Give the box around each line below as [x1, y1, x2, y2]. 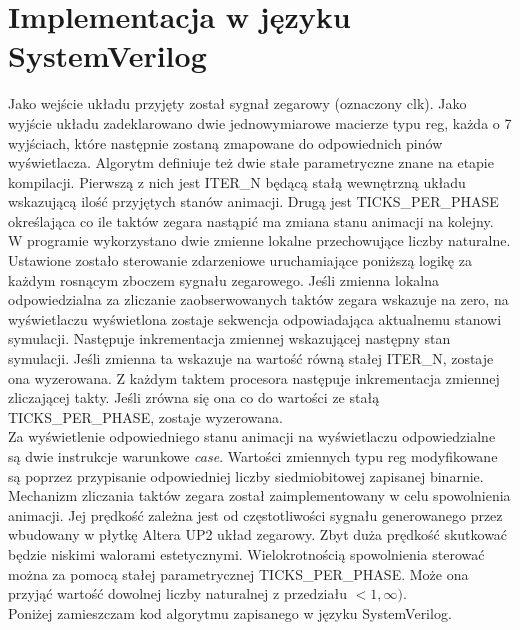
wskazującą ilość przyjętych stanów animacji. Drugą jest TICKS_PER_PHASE [8, 191, 499, 212]
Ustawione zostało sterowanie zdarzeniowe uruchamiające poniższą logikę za [8, 250, 472, 271]
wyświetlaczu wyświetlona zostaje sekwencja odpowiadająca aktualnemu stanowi [8, 308, 502, 329]
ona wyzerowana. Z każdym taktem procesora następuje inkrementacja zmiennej [8, 367, 500, 388]
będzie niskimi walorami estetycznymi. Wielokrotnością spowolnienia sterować [8, 543, 485, 564]
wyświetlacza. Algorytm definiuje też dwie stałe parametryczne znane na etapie [8, 152, 494, 173]
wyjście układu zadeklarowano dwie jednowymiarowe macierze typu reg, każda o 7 [8, 112, 512, 133]
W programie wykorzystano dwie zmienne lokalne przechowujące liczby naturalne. [8, 230, 511, 251]
